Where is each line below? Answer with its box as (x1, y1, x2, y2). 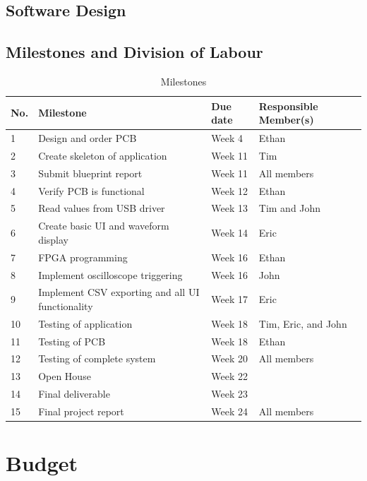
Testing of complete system (38, 351, 156, 366)
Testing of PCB (38, 333, 106, 348)
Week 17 (211, 292, 248, 307)
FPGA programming (38, 249, 128, 264)
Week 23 (211, 386, 248, 401)
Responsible (258, 98, 318, 113)
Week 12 (211, 183, 248, 198)
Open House (38, 369, 91, 384)
